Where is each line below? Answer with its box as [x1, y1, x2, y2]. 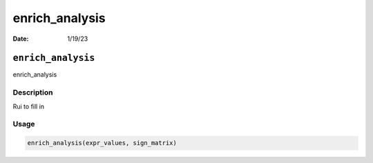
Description [12, 88, 53, 97]
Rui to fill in [12, 102, 45, 111]
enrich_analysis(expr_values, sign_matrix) [27, 139, 178, 147]
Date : [12, 35, 29, 43]
